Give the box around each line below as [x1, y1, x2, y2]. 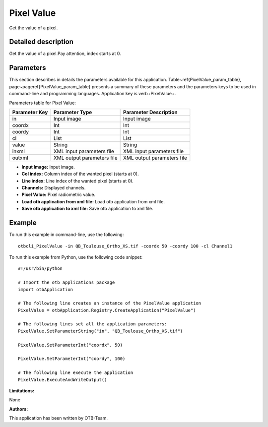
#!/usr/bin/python [18, 266, 63, 271]
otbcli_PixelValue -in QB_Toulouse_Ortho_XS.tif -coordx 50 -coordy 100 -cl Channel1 [18, 243, 233, 249]
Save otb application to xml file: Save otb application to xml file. [21, 206, 153, 212]
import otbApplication [18, 287, 73, 292]
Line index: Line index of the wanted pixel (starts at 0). [21, 178, 134, 183]
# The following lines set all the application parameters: [18, 321, 167, 327]
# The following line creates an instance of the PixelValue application [18, 301, 201, 306]
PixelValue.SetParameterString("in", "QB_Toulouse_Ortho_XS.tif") [18, 328, 183, 334]
